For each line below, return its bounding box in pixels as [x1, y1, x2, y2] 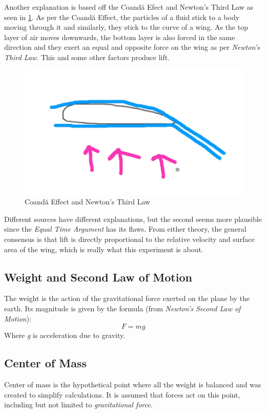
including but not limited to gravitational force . [4, 399, 153, 410]
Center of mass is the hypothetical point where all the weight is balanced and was [4, 379, 261, 389]
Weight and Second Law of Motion [4, 269, 192, 285]
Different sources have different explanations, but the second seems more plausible [4, 213, 262, 224]
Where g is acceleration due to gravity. [4, 330, 126, 341]
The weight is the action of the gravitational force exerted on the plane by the [4, 293, 250, 304]
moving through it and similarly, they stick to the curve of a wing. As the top [4, 22, 248, 32]
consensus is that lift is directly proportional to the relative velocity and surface [4, 234, 255, 244]
